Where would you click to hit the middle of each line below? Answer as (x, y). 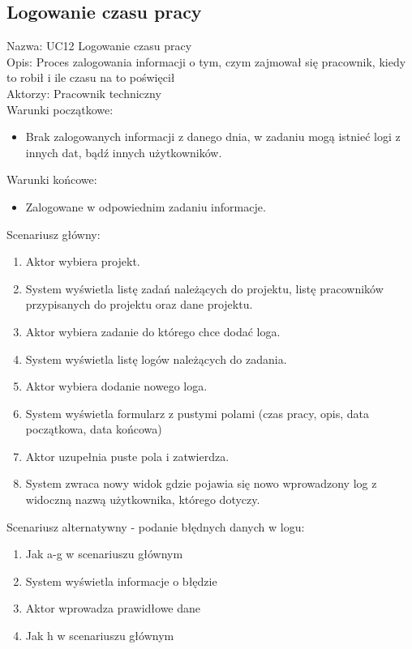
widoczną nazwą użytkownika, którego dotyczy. (143, 500)
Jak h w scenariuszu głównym (100, 636)
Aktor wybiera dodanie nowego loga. (116, 386)
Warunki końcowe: (52, 179)
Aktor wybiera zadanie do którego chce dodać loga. (153, 331)
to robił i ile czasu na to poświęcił (91, 77)
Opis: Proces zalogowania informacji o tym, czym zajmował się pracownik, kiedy (206, 61)
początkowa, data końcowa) (94, 429)
